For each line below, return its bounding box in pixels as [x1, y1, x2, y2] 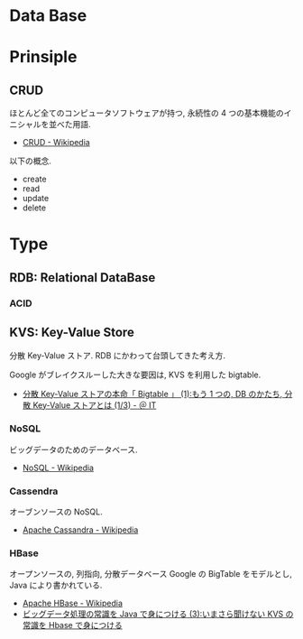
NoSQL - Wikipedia [22, 462, 95, 473]
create [22, 173, 47, 185]
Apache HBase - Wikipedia [22, 597, 124, 609]
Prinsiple [9, 47, 78, 68]
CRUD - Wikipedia [22, 137, 90, 148]
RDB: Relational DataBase [9, 270, 156, 285]
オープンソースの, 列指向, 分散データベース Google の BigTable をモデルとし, [9, 569, 293, 579]
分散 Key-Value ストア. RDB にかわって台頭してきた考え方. [9, 349, 225, 361]
